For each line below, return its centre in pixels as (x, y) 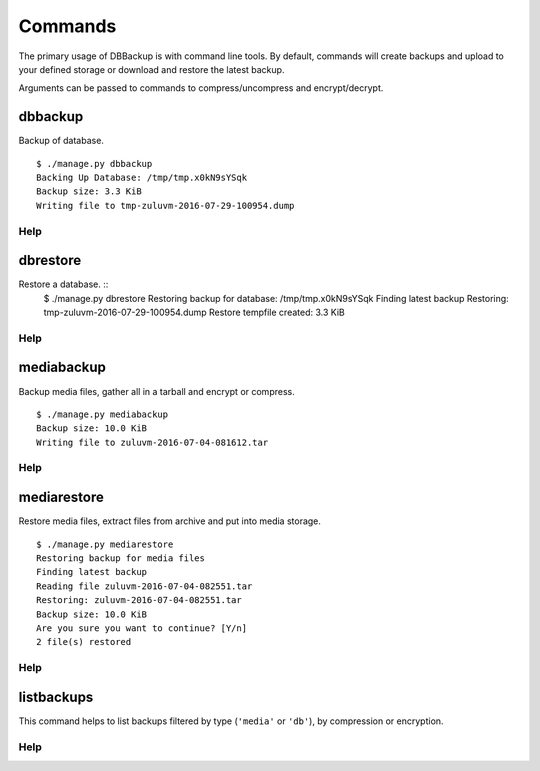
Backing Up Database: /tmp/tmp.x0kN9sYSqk (142, 178)
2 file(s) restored (84, 642)
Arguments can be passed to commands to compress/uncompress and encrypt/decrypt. (201, 88)
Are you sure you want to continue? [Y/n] (142, 628)
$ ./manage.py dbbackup (94, 163)
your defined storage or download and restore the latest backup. (151, 69)
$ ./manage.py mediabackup (102, 414)
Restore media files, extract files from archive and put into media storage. (170, 521)
